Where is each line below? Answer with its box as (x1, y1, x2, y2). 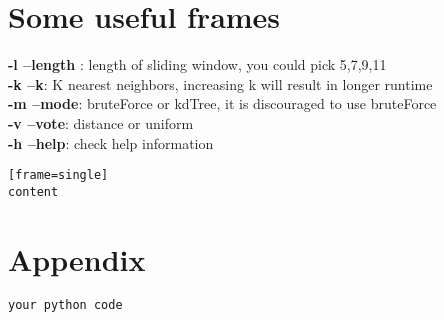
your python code (8, 297, 123, 312)
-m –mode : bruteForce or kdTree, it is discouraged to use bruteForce (8, 93, 437, 114)
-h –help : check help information (8, 132, 214, 153)
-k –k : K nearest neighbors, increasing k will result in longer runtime (8, 73, 433, 94)
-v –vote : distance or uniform (8, 112, 194, 133)
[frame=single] (8, 168, 109, 183)
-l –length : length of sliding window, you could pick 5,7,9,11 (8, 54, 387, 75)
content (8, 184, 59, 199)
